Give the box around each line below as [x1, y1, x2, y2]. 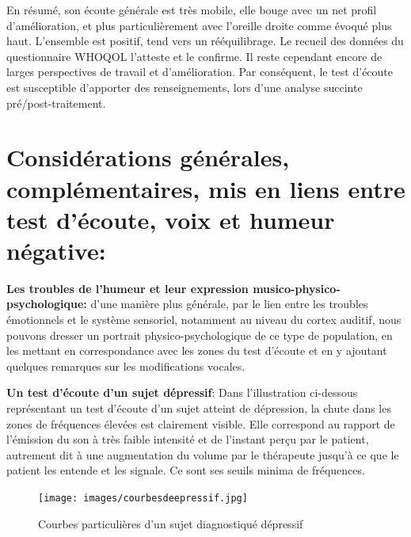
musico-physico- [253, 280, 341, 296]
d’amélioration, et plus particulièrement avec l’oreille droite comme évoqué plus [6, 17, 392, 33]
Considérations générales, [6, 141, 290, 173]
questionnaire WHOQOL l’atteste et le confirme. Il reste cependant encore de [6, 48, 382, 64]
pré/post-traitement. [6, 94, 106, 111]
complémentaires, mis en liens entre [6, 172, 405, 204]
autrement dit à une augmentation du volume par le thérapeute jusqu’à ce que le [6, 446, 399, 463]
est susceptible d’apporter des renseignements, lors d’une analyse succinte [6, 78, 363, 95]
